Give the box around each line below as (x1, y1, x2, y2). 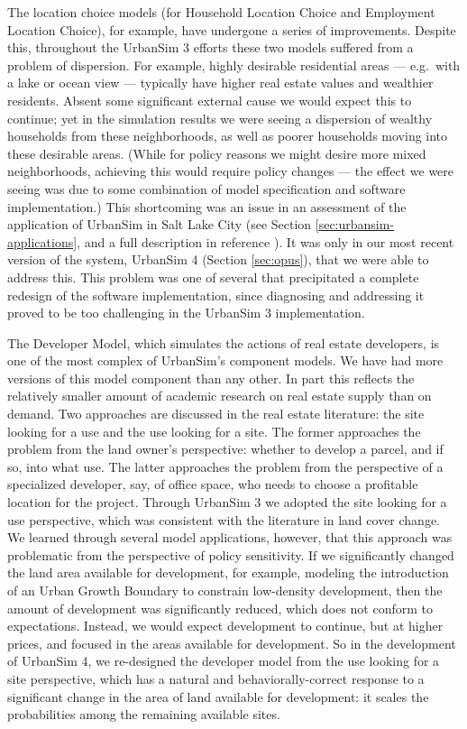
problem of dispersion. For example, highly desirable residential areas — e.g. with (7, 55, 461, 74)
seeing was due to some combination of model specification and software (7, 179, 406, 198)
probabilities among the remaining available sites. (7, 705, 280, 724)
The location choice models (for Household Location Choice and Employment (7, 3, 435, 21)
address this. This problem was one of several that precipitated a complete (7, 267, 419, 286)
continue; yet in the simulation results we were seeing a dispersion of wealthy (7, 108, 433, 127)
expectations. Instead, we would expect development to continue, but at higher (7, 616, 444, 635)
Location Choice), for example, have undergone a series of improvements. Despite (7, 20, 456, 39)
